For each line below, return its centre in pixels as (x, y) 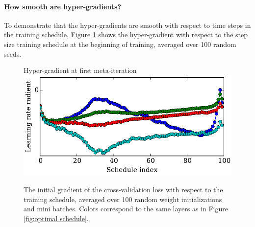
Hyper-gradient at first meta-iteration (80, 70)
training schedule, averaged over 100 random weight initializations (123, 199)
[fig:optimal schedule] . (56, 218)
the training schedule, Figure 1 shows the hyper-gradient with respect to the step (126, 34)
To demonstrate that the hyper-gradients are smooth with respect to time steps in (127, 25)
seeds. (13, 54)
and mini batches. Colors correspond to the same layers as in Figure (126, 209)
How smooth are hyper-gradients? (63, 6)
